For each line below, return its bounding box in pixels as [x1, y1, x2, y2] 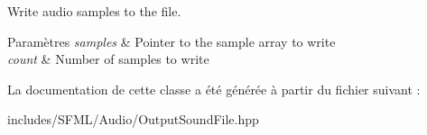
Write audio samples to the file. [7, 2, 181, 20]
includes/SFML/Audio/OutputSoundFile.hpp [7, 110, 259, 129]
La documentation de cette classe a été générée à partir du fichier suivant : [7, 79, 421, 98]
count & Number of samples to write [7, 49, 209, 68]
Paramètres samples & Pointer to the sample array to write [7, 31, 336, 50]
